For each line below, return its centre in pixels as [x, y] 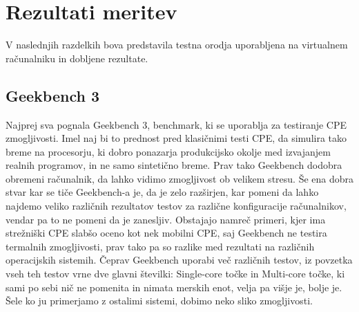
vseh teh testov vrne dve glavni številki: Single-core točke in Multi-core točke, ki [175, 274]
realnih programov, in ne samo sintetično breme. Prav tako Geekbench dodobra [174, 165]
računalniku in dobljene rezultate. [77, 58]
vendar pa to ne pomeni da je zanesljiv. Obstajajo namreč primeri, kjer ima [166, 219]
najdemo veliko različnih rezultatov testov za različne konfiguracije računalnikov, [176, 206]
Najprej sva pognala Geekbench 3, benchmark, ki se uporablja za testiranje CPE [176, 124]
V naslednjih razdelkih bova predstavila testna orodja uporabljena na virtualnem [177, 45]
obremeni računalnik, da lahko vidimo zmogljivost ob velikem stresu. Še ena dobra [180, 178]
